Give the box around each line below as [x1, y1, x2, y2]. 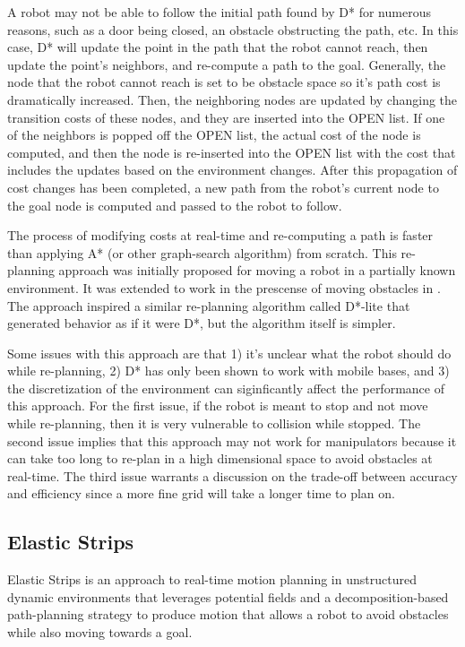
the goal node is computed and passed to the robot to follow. [7, 195, 342, 214]
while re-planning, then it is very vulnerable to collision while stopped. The [7, 414, 421, 433]
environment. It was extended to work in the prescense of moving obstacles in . [7, 278, 441, 297]
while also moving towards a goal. [7, 623, 193, 642]
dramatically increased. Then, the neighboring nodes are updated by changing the [7, 90, 458, 108]
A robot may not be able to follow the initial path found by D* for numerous [7, 3, 431, 21]
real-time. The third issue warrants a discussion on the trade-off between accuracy [7, 466, 458, 485]
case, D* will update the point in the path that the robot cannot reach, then [7, 38, 428, 56]
